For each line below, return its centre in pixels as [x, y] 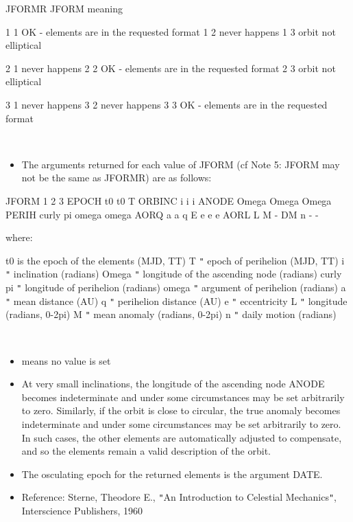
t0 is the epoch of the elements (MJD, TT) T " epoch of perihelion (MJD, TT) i [175, 260]
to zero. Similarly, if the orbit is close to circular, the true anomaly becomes [181, 410]
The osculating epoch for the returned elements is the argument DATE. [172, 474]
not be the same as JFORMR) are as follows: [117, 178]
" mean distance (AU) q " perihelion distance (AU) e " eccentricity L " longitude [176, 300]
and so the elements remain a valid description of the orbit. [146, 451]
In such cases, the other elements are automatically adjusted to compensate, [182, 437]
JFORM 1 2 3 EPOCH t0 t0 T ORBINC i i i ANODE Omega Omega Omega [169, 200]
